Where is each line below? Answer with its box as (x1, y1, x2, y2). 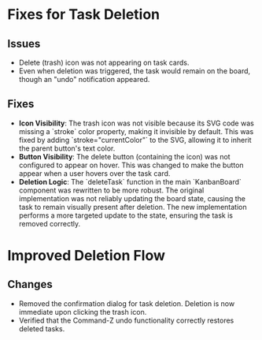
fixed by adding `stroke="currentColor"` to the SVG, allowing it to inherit (18, 135, 253, 144)
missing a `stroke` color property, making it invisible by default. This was (18, 126, 254, 136)
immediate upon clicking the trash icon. (18, 307, 147, 316)
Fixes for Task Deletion (7, 6, 161, 24)
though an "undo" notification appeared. (18, 75, 150, 84)
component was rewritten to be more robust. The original (18, 185, 205, 195)
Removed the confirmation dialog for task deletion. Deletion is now (18, 298, 235, 308)
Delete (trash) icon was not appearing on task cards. (18, 58, 190, 67)
